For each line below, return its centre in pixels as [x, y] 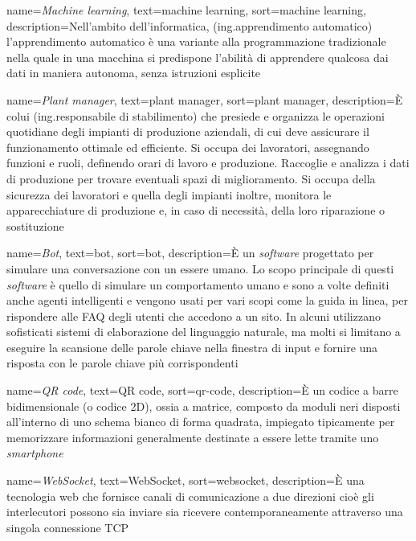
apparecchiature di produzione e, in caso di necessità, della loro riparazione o [196, 210]
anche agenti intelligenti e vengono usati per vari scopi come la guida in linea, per [207, 300]
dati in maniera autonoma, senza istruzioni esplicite [134, 73]
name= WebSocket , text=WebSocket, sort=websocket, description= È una [186, 480]
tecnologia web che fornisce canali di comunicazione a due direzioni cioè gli [190, 496]
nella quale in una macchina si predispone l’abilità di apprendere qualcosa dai [198, 57]
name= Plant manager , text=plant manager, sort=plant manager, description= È [205, 99]
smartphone [35, 453]
